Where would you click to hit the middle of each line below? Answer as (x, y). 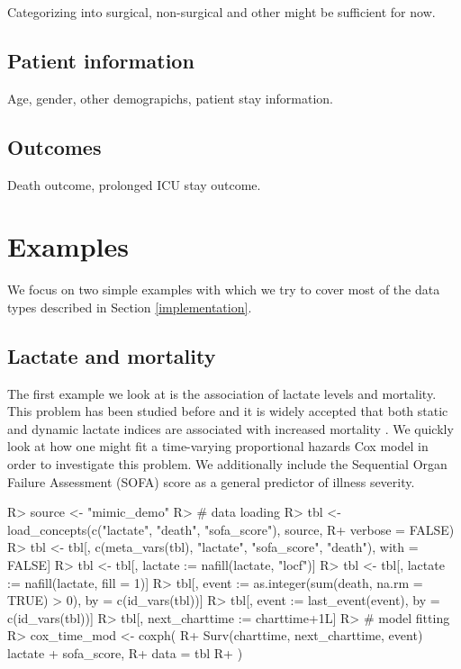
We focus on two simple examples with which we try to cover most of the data (224, 289)
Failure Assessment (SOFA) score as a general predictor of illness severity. (211, 481)
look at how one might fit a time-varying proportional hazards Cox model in (218, 446)
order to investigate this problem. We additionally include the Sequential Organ (227, 464)
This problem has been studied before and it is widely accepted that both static (228, 411)
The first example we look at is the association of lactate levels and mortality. (222, 393)
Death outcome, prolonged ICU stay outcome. (134, 184)
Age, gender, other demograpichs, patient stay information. (170, 98)
